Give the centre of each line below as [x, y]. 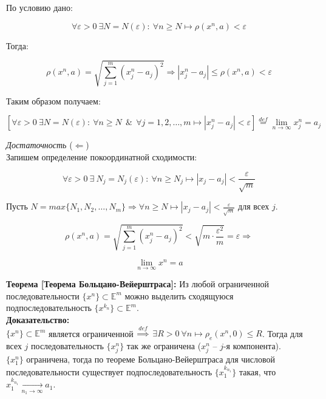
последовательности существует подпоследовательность [109, 371]
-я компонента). [252, 346]
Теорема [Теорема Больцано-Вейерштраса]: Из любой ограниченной [138, 284]
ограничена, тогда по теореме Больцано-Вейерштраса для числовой [151, 359]
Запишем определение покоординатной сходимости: [102, 156]
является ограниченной [91, 333]
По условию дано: [39, 7]
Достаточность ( [39, 145]
